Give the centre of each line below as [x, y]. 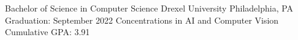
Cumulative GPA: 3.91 [48, 32]
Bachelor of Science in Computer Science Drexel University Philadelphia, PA [149, 8]
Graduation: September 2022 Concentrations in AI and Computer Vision [142, 20]
